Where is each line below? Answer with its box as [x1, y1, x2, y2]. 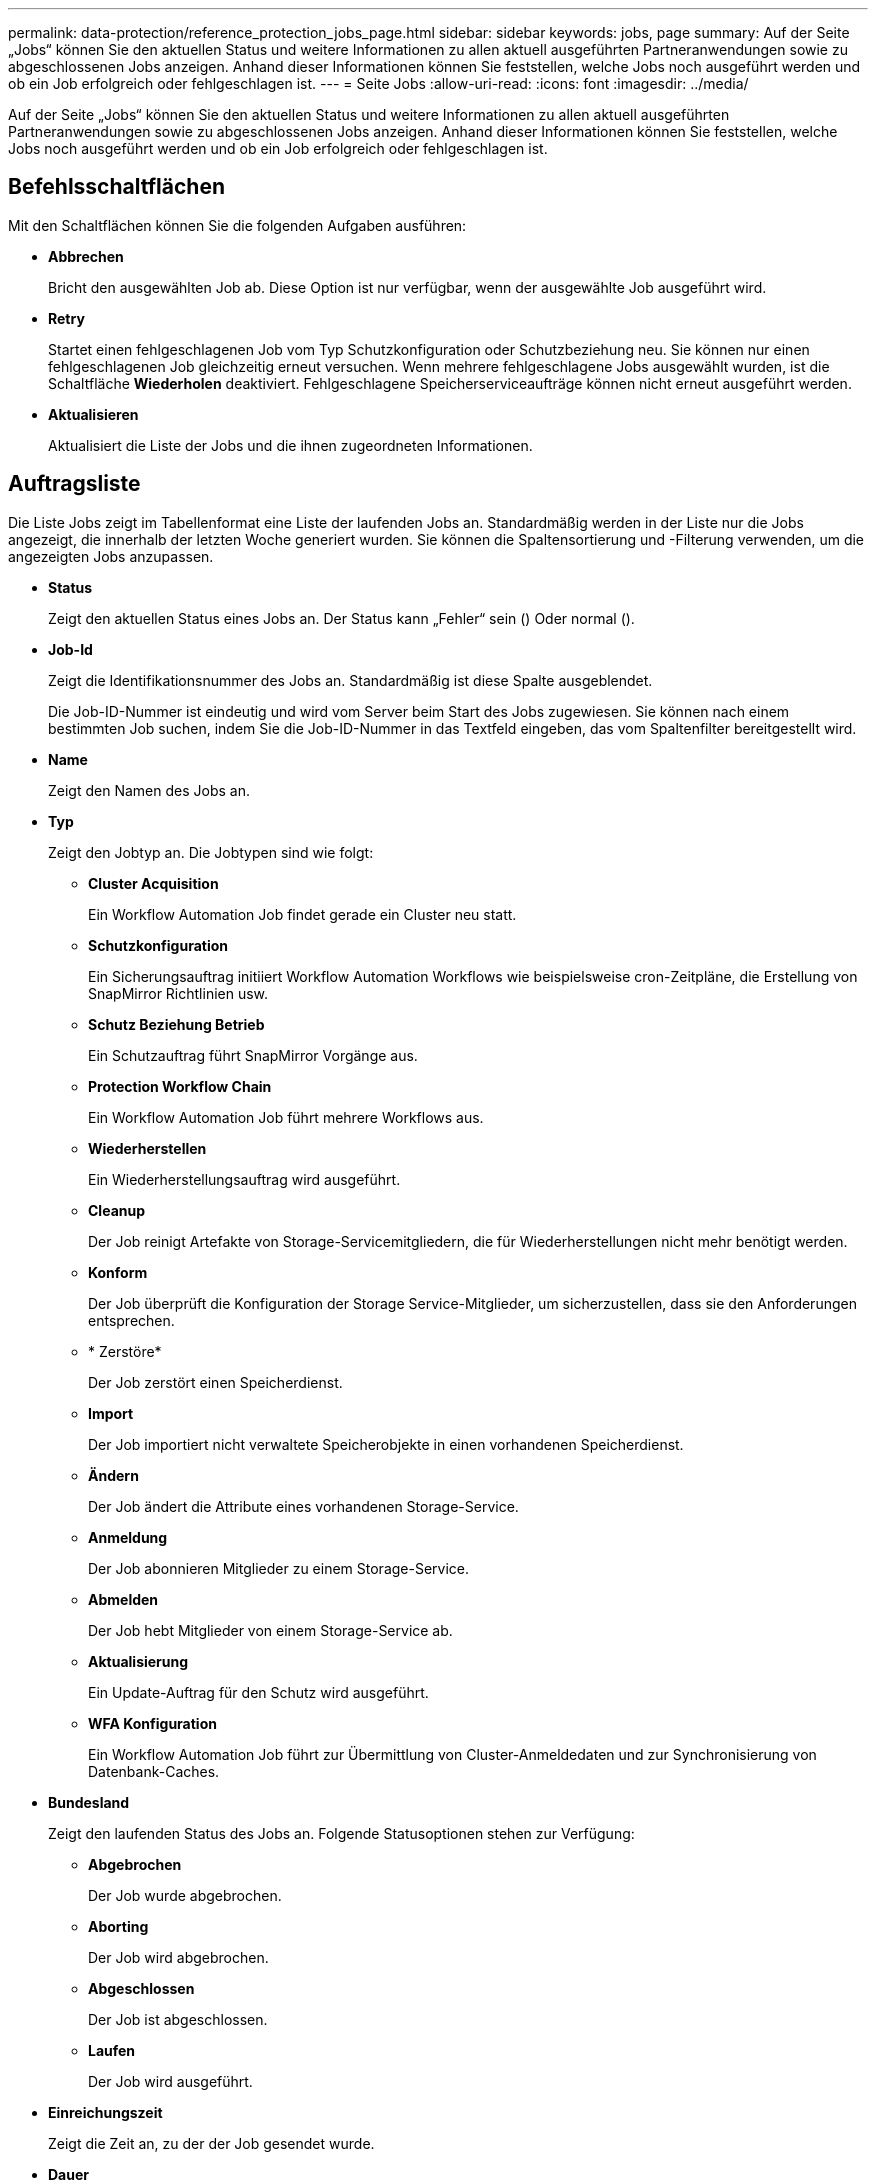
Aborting [88, 1917, 149, 1935]
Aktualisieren [48, 405, 139, 423]
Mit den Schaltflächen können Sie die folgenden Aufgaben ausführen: [8, 216, 467, 234]
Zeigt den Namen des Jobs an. [48, 781, 250, 799]
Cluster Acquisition [88, 874, 219, 892]
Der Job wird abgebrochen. [88, 1948, 269, 1966]
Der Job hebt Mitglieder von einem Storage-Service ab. [88, 1621, 453, 1639]
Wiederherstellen [88, 1139, 207, 1157]
